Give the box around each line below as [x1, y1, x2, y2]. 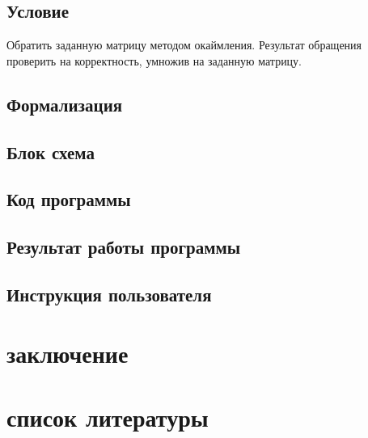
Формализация [6, 91, 123, 116]
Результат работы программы [6, 234, 241, 259]
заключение [6, 337, 129, 370]
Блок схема [6, 139, 95, 164]
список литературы [6, 400, 209, 433]
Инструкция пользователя [6, 281, 212, 306]
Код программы [6, 187, 131, 212]
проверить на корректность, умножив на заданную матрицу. [6, 52, 302, 69]
